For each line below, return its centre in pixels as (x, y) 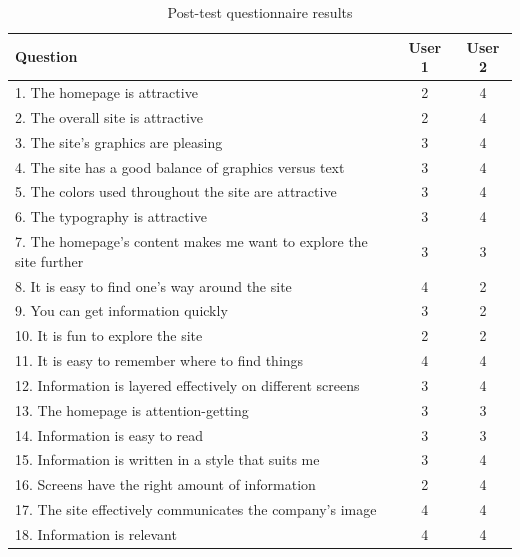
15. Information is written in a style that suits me (167, 459)
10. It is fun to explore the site (109, 335)
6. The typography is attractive (111, 216)
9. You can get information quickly (121, 310)
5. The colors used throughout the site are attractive (176, 191)
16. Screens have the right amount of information (165, 484)
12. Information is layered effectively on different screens (187, 384)
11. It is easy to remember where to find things (159, 360)
